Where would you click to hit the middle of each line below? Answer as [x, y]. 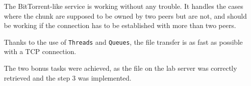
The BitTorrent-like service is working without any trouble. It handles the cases [124, 6]
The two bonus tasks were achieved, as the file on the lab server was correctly [121, 68]
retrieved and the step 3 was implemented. [68, 77]
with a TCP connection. [40, 51]
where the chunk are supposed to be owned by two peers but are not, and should [125, 15]
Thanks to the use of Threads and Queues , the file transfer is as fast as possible [124, 42]
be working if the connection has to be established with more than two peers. [120, 25]
